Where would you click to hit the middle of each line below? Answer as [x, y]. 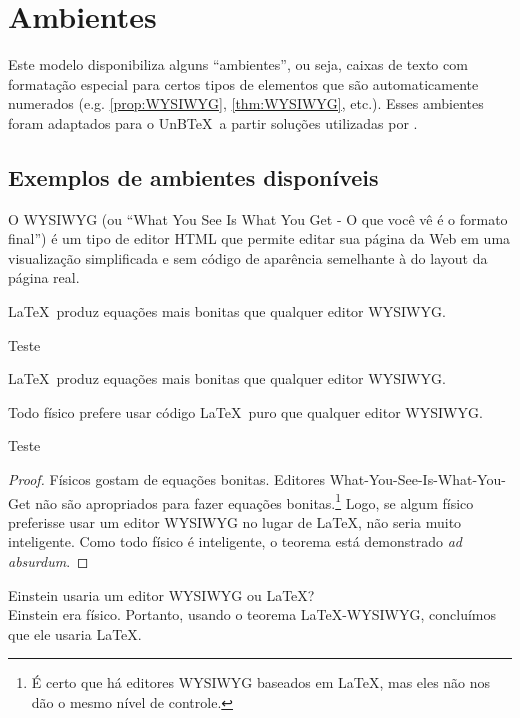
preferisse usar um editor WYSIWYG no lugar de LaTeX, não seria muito [235, 521]
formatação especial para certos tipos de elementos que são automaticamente [243, 83]
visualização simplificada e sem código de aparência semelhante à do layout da [248, 257]
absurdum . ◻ [48, 561]
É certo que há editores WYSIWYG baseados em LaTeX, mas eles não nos [261, 682]
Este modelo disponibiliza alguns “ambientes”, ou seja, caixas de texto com [238, 64]
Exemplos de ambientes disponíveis [193, 176]
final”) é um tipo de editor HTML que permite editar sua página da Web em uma [259, 238]
